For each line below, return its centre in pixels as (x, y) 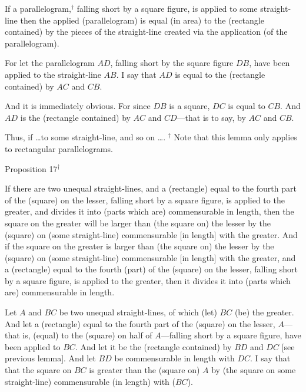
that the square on (38, 370)
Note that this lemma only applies (235, 137)
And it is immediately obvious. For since (78, 106)
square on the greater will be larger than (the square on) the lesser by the (138, 223)
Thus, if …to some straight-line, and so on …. (85, 137)
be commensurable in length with (174, 358)
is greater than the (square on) (144, 370)
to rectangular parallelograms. (59, 148)
